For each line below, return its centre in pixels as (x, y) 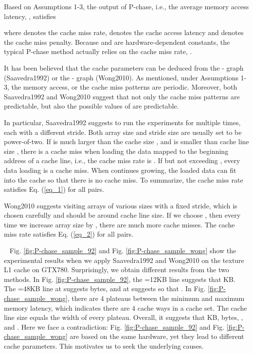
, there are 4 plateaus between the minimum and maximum (156, 298)
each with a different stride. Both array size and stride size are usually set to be (123, 132)
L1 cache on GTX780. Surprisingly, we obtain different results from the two (117, 270)
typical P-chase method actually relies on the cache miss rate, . (98, 51)
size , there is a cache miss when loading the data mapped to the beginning (116, 151)
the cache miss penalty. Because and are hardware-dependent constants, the (117, 42)
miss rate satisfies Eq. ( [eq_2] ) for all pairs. (69, 234)
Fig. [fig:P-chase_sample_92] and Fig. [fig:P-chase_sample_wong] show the (123, 251)
